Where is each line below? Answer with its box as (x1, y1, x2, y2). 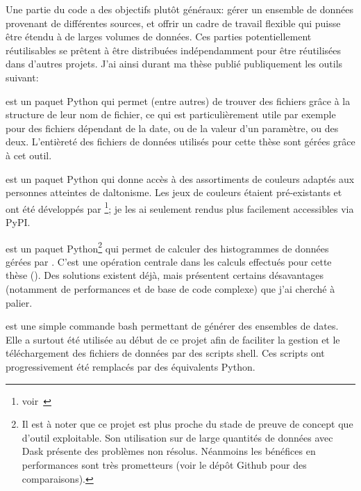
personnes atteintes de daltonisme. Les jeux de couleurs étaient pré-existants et (6, 185, 342, 200)
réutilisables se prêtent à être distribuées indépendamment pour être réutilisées (6, 42, 342, 57)
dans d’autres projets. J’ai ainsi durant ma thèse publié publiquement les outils (6, 56, 343, 71)
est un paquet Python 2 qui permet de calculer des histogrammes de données (6, 239, 329, 255)
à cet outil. (6, 147, 52, 162)
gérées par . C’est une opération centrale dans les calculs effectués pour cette (6, 254, 332, 268)
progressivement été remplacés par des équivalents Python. (6, 359, 255, 373)
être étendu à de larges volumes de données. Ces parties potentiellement (6, 29, 312, 44)
